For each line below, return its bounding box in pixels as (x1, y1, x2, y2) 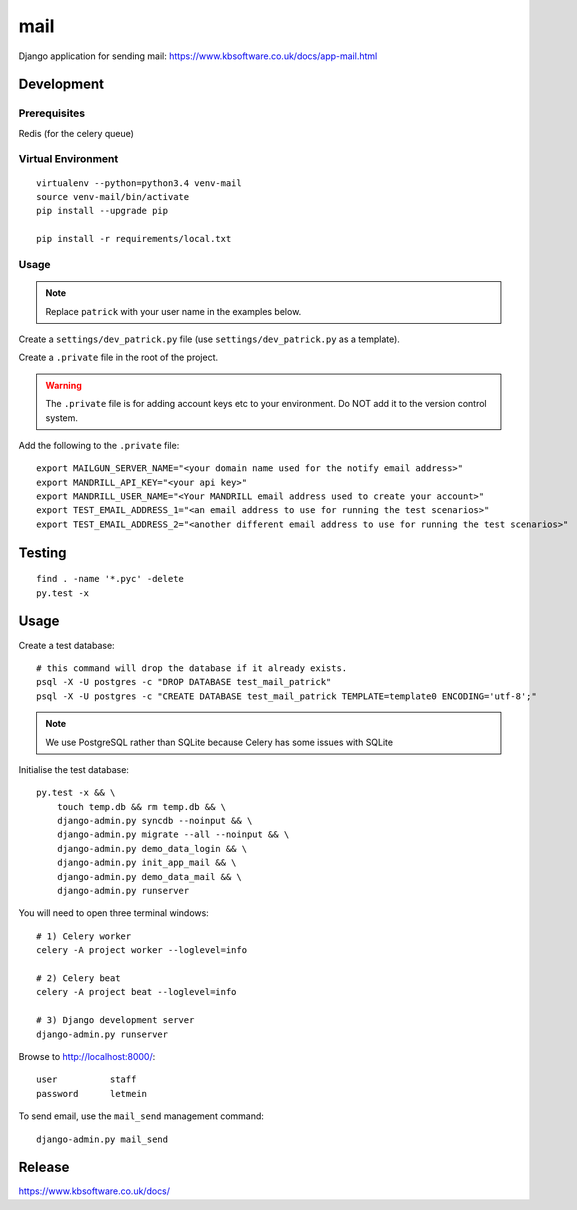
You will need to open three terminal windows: (18, 907, 209, 919)
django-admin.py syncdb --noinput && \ (56, 815, 253, 827)
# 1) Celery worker (36, 930, 132, 942)
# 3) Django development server (36, 1015, 195, 1026)
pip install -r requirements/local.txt (36, 233, 232, 245)
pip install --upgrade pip (36, 205, 169, 217)
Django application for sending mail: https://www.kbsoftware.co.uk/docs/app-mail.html (18, 50, 378, 62)
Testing (18, 544, 67, 561)
